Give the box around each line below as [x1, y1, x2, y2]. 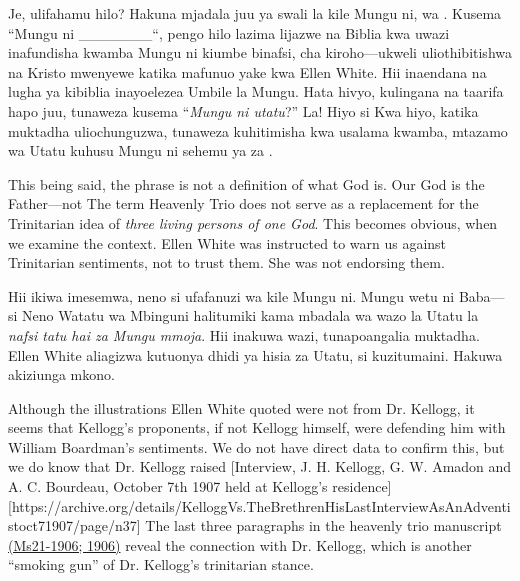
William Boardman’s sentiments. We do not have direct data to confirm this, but [8, 436, 505, 457]
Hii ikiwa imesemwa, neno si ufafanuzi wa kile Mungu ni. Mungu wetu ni [8, 285, 455, 306]
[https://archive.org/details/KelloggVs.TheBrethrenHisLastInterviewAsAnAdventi [8, 495, 511, 516]
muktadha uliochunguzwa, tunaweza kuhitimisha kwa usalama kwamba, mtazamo [8, 120, 508, 141]
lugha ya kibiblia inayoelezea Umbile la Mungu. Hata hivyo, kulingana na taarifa [8, 81, 504, 102]
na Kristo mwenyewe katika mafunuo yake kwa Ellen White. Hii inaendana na [8, 61, 487, 82]
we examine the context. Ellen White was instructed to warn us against [8, 232, 447, 253]
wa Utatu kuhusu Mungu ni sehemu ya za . [8, 140, 273, 161]
